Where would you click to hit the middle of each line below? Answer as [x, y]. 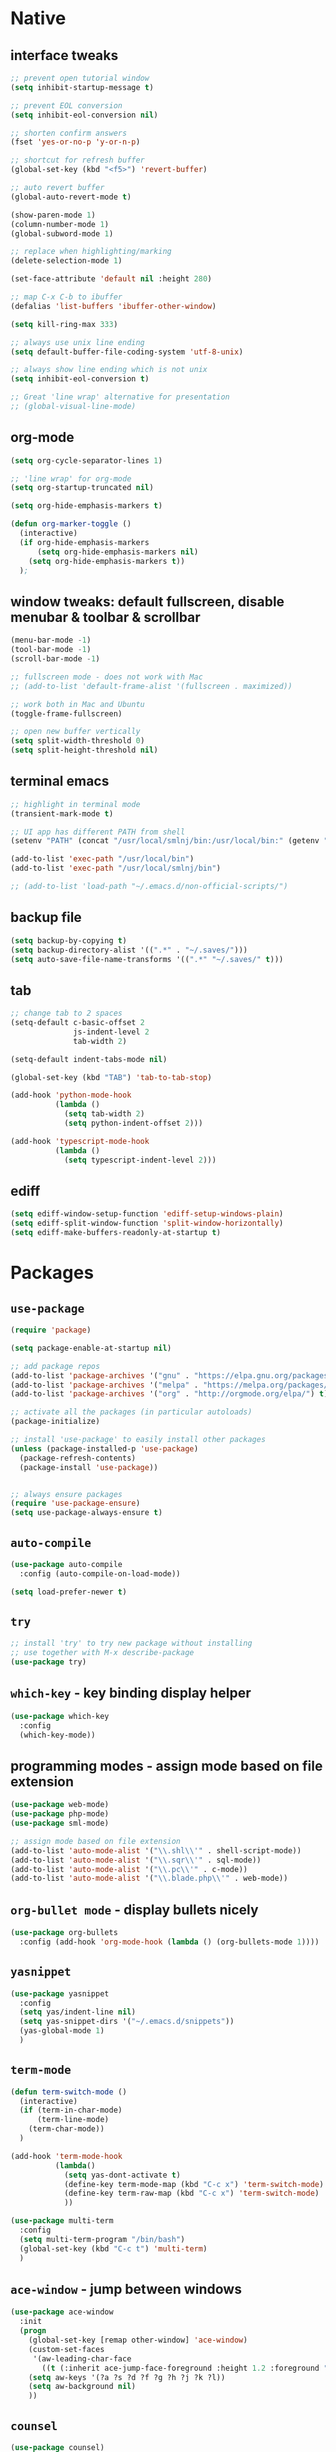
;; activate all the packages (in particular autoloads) [131, 1412]
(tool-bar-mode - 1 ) [51, 650]
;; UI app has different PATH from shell [98, 832]
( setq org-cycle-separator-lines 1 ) [86, 460]
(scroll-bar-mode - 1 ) [55, 659]
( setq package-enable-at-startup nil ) [91, 1348]
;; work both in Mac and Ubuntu [77, 704]
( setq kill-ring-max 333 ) [64, 324]
